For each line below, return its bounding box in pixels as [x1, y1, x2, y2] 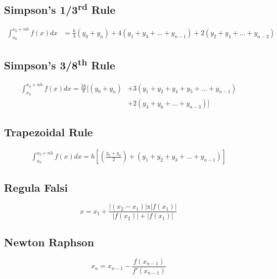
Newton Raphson [4, 234, 94, 249]
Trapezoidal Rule [4, 124, 93, 140]
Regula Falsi [4, 179, 68, 195]
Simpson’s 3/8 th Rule [4, 56, 115, 73]
